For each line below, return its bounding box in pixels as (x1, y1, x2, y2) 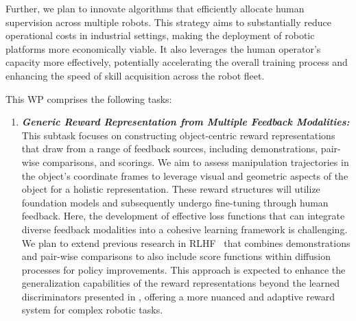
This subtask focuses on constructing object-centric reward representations (21, 128, 335, 142)
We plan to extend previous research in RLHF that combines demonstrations (21, 235, 351, 250)
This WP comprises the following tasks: (5, 91, 172, 106)
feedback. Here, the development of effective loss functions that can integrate (21, 209, 345, 223)
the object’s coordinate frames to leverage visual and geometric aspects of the (21, 168, 348, 182)
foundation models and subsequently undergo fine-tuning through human (21, 195, 329, 209)
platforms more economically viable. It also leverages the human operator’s (5, 41, 321, 56)
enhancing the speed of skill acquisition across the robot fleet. (5, 68, 265, 82)
